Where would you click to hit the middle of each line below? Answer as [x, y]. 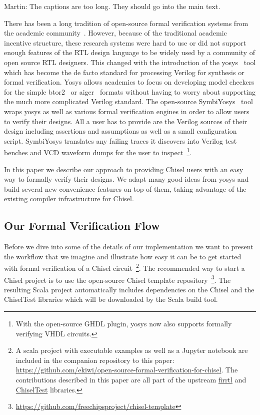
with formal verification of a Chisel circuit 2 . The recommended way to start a [124, 267]
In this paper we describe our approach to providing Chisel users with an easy [124, 169]
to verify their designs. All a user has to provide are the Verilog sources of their [126, 121]
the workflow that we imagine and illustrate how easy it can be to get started [123, 256]
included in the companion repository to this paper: [95, 360]
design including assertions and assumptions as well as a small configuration [120, 131]
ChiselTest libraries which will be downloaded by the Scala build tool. [111, 299]
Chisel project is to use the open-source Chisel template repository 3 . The [117, 279]
